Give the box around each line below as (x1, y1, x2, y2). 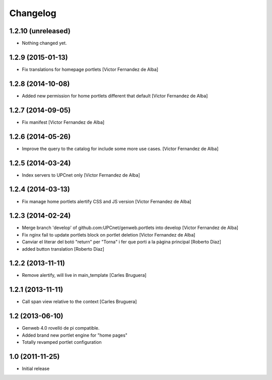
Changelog (9, 8, 56, 19)
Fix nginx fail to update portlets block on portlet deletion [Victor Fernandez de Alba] (22, 232, 195, 238)
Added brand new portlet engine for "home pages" (22, 332, 128, 338)
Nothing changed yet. (22, 40, 67, 46)
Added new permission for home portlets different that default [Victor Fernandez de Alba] (22, 93, 208, 99)
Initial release (22, 365, 50, 371)
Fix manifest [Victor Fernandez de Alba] (22, 119, 105, 125)
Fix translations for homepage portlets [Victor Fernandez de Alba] (22, 66, 159, 72)
